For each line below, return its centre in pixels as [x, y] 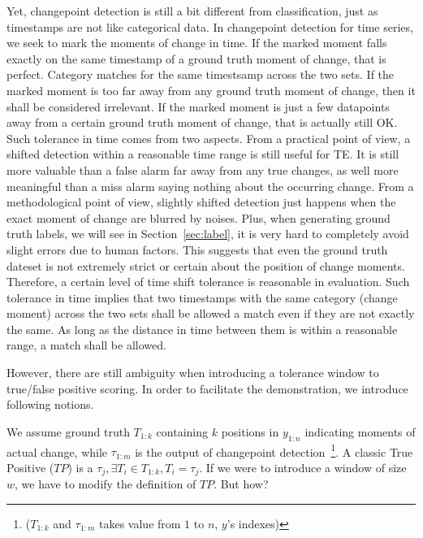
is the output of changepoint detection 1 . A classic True [274, 450]
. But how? [241, 484]
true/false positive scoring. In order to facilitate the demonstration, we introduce [207, 388]
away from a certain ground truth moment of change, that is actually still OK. [202, 122]
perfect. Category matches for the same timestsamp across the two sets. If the [201, 74]
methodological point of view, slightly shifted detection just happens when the [201, 202]
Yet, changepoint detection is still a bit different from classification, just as [192, 11]
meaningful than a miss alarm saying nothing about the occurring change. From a [210, 186]
